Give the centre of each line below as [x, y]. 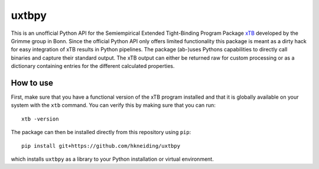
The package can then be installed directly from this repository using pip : [101, 132]
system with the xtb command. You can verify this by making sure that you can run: [113, 105]
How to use [32, 83]
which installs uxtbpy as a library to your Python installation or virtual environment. [112, 159]
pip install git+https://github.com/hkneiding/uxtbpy [101, 146]
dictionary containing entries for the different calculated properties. [93, 66]
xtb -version [40, 119]
